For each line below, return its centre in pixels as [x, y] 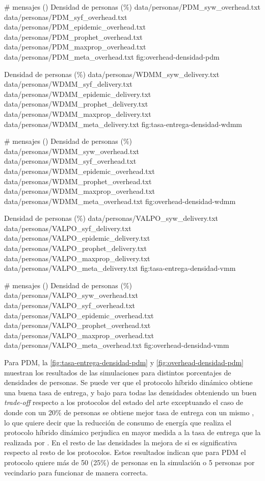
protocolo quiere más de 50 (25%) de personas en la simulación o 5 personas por [129, 462]
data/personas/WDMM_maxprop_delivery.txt [78, 113]
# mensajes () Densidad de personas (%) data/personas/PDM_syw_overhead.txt [132, 7]
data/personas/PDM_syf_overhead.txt [66, 17]
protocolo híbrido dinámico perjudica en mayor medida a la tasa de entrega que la [132, 432]
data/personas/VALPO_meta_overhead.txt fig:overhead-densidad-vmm [117, 345]
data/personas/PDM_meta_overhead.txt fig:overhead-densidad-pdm [112, 56]
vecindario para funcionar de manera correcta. [76, 472]
